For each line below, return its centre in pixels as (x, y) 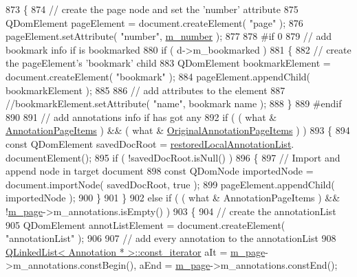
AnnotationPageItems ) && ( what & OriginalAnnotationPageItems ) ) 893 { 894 (178, 130)
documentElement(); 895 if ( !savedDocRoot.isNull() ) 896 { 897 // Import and (173, 157)
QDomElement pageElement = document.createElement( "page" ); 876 (154, 22)
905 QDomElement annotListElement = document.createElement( (145, 224)
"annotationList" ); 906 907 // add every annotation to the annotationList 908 (171, 238)
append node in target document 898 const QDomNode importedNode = (160, 171)
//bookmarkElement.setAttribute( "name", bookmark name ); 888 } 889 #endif (174, 103)
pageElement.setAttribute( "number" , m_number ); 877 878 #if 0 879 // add (169, 36)
